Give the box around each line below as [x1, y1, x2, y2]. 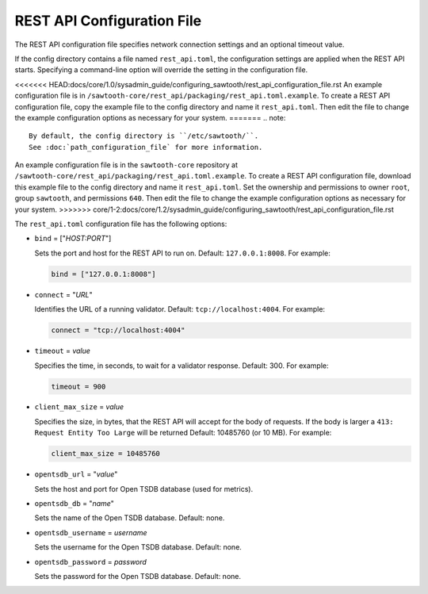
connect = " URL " [34, 289, 93, 299]
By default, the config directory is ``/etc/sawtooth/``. [29, 132, 259, 140]
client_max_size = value [34, 402, 124, 412]
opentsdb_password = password [34, 557, 147, 566]
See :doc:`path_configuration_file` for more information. [29, 143, 263, 151]
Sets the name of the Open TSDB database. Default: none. [34, 513, 225, 523]
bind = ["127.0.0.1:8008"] [51, 270, 156, 278]
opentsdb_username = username [34, 527, 147, 537]
